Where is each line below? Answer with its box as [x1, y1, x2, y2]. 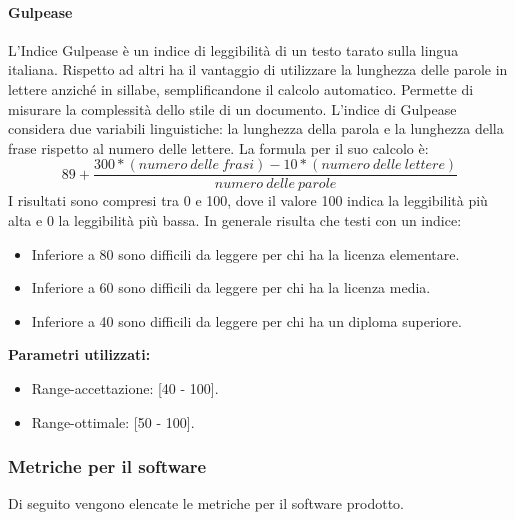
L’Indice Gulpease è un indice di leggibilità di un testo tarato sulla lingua [8, 39, 459, 60]
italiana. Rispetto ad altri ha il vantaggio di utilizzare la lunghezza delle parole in [8, 59, 508, 80]
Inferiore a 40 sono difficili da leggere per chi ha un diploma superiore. [31, 310, 462, 331]
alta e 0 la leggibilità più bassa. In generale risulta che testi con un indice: [8, 210, 462, 231]
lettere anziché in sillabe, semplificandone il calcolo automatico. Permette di [8, 78, 474, 99]
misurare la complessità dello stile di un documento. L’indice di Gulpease [8, 98, 457, 119]
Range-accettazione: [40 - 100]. [31, 377, 219, 398]
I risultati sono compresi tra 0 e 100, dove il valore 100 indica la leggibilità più [8, 190, 488, 211]
